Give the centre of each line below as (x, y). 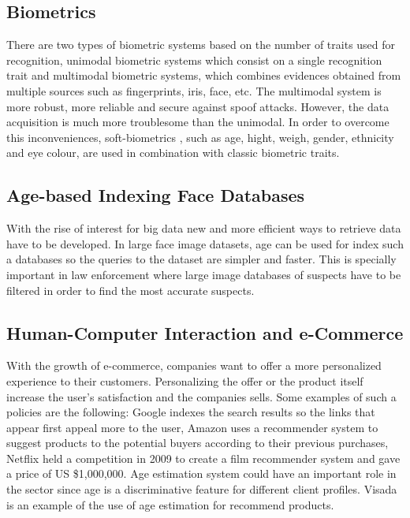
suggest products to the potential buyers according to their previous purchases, (198, 443)
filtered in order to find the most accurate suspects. (130, 290)
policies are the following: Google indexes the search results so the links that (191, 412)
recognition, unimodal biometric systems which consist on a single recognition (194, 60)
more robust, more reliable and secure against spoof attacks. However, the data (198, 106)
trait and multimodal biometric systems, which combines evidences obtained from (204, 75)
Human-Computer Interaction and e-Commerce (205, 332)
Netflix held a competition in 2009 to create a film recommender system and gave (203, 458)
